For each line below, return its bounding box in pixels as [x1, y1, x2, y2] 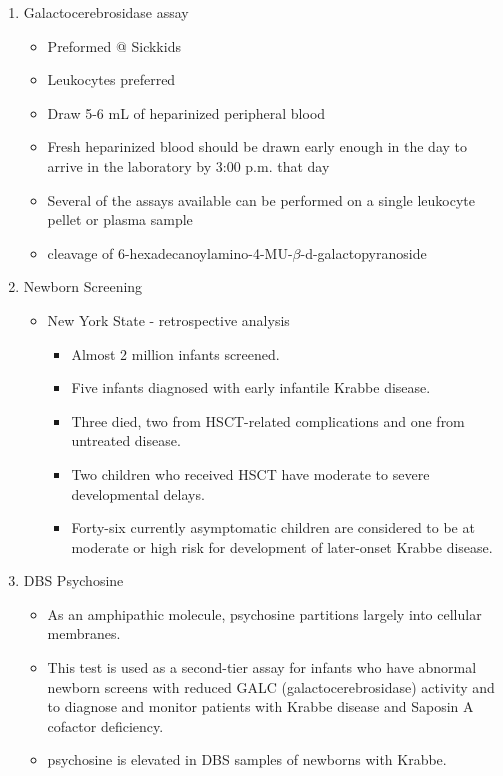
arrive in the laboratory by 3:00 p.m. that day [47, 155, 330, 176]
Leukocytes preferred [47, 69, 176, 90]
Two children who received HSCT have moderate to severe [71, 463, 430, 484]
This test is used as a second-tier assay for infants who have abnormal [47, 657, 477, 678]
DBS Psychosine [23, 570, 124, 591]
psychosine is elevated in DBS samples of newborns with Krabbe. [47, 749, 447, 770]
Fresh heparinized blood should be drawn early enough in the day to [47, 136, 467, 157]
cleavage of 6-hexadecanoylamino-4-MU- [47, 242, 293, 263]
